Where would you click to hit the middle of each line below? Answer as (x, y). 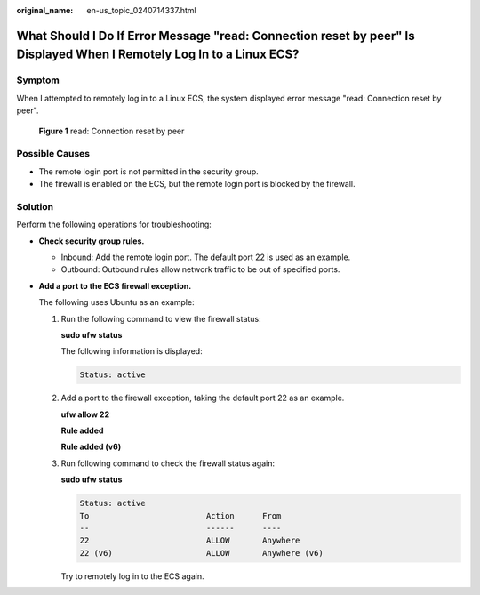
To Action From (180, 515)
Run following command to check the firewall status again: (168, 463)
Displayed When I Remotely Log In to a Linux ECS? (158, 55)
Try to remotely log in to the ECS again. (132, 576)
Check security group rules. (92, 241)
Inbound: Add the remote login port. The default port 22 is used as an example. (206, 257)
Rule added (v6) (91, 447)
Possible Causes (53, 154)
